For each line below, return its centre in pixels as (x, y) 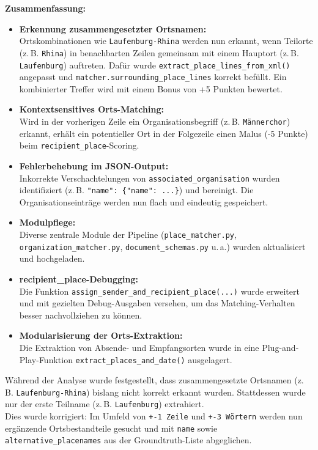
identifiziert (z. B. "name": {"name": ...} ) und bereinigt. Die (136, 190)
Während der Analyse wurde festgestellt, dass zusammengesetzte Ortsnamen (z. (154, 380)
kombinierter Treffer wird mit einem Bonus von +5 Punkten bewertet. (151, 88)
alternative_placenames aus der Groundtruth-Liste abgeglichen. (128, 440)
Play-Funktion (46, 359)
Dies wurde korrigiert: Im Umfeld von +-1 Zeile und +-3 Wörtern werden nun (154, 416)
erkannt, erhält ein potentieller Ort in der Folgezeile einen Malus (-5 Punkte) (164, 133)
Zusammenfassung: (45, 8)
